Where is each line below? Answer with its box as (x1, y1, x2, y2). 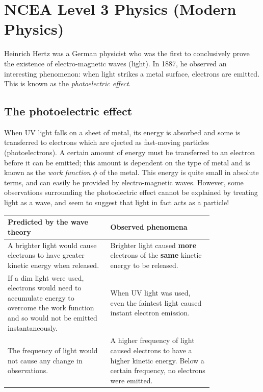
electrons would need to (8, 282, 82, 293)
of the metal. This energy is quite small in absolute (99, 167, 259, 178)
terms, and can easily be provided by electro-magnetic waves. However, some (4, 177, 244, 187)
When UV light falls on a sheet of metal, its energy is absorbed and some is (4, 127, 241, 137)
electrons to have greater (8, 250, 85, 260)
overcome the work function (8, 302, 94, 313)
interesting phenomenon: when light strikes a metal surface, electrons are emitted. (4, 68, 260, 79)
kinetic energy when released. (8, 259, 99, 270)
